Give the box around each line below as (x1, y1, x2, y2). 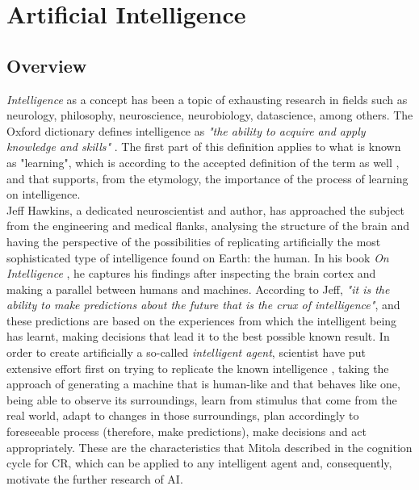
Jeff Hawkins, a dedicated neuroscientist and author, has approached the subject (6, 201, 405, 218)
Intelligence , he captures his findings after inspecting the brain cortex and (6, 265, 376, 282)
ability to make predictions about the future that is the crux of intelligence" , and (6, 296, 400, 313)
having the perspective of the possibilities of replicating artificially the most (6, 232, 381, 249)
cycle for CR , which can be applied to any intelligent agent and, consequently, (6, 454, 392, 471)
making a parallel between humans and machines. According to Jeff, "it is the (6, 280, 390, 297)
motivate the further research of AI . (6, 470, 183, 487)
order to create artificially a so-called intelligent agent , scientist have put (6, 344, 366, 361)
